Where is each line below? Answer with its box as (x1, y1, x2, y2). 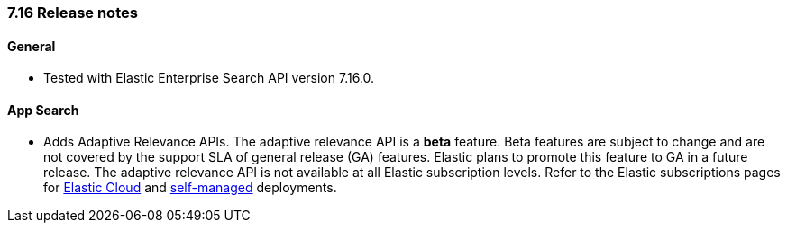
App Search (7, 102, 79, 118)
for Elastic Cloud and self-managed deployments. (43, 180, 337, 196)
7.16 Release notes (7, 4, 138, 22)
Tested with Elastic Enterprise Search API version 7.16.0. (43, 70, 375, 86)
